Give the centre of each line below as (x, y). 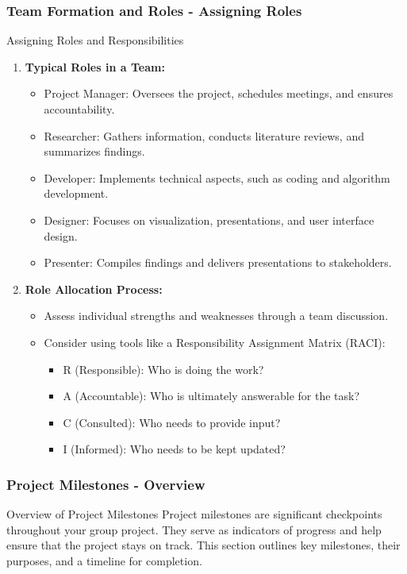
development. (76, 193)
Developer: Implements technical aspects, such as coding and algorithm (217, 177)
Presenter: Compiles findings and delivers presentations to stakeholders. (218, 262)
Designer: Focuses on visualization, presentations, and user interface (209, 220)
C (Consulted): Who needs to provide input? (172, 422)
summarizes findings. (94, 151)
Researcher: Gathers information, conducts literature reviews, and (204, 135)
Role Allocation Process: (94, 289)
